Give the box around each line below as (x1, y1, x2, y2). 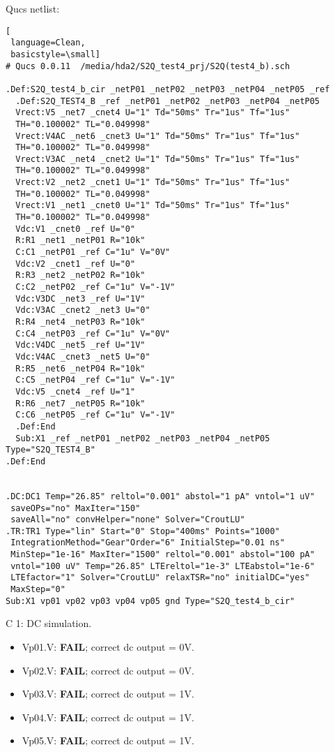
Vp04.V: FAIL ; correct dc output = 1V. (22, 709, 194, 724)
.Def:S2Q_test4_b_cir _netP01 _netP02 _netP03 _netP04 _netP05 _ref (6, 84, 330, 94)
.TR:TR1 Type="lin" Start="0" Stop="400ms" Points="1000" (6, 526, 280, 536)
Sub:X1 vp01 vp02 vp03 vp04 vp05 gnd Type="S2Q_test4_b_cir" (6, 596, 295, 606)
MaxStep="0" (10, 584, 65, 595)
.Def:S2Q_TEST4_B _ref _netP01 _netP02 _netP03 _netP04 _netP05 (15, 96, 320, 106)
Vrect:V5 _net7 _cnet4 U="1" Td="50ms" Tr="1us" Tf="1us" (15, 108, 290, 118)
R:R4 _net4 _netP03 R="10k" (15, 317, 146, 327)
